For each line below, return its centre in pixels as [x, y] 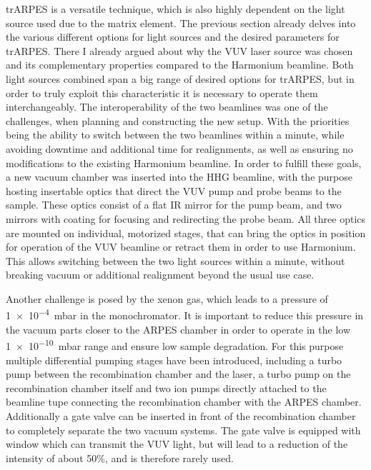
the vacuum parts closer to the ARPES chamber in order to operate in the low [178, 329]
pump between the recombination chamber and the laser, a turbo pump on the [178, 374]
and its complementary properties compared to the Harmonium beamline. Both [180, 65]
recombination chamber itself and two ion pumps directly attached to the [166, 387]
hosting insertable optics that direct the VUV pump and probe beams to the [174, 190]
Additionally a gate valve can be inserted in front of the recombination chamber [181, 415]
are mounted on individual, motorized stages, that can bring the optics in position [186, 232]
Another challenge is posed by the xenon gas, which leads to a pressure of [167, 298]
